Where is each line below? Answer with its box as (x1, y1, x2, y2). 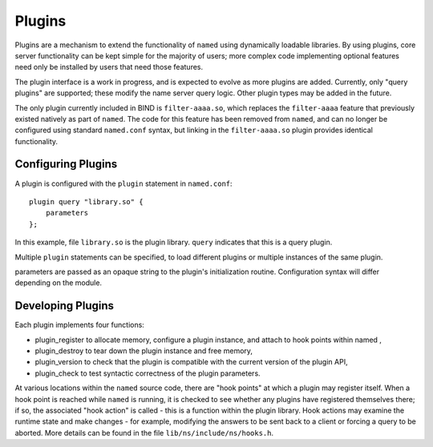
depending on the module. (14, 278, 103, 288)
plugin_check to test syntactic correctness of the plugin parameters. (34, 368, 261, 378)
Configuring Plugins (14, 157, 118, 171)
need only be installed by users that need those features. (14, 62, 204, 72)
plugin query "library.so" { (29, 197, 144, 206)
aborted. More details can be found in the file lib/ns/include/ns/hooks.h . (14, 428, 274, 437)
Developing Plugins (14, 299, 114, 312)
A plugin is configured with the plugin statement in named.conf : (14, 179, 233, 188)
